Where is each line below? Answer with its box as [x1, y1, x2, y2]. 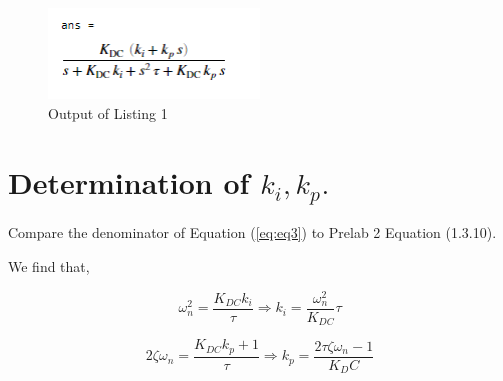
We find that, [8, 256, 90, 277]
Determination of [8, 161, 250, 202]
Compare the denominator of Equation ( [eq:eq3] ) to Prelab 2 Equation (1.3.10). [8, 222, 497, 243]
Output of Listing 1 [48, 103, 168, 124]
